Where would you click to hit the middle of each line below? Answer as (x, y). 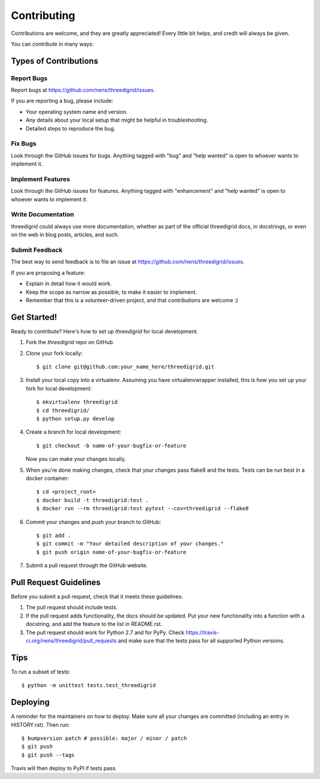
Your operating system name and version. (77, 112)
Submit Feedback (37, 250)
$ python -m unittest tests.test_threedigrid (89, 686)
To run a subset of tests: (41, 672)
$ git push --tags (48, 755)
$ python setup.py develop (76, 419)
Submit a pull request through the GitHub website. (87, 565)
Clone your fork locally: (54, 353)
